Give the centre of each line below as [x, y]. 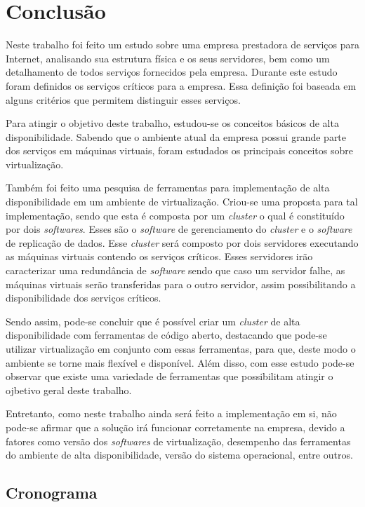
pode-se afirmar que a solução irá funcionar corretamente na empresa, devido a [175, 427]
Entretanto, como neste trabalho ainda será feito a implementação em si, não [171, 413]
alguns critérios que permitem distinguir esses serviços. [123, 99]
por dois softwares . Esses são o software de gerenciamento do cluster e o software [179, 229]
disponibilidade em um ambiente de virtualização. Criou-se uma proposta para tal [182, 202]
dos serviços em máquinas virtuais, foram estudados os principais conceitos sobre [179, 150]
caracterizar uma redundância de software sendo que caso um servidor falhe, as [175, 270]
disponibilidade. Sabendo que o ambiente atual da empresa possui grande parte [176, 136]
